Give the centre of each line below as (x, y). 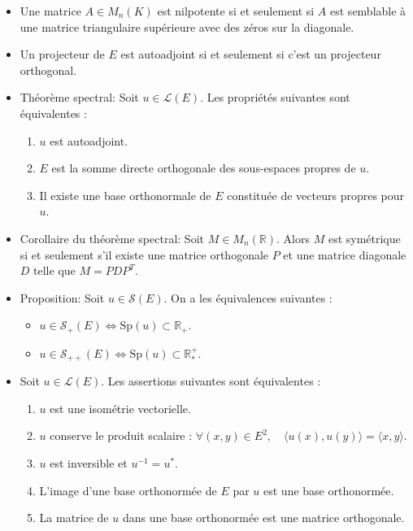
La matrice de (74, 518)
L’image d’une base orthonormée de (128, 490)
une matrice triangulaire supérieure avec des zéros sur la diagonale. (187, 26)
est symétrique (364, 238)
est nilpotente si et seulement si (236, 11)
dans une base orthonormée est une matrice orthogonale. (263, 518)
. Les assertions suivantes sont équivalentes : (211, 381)
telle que (54, 270)
